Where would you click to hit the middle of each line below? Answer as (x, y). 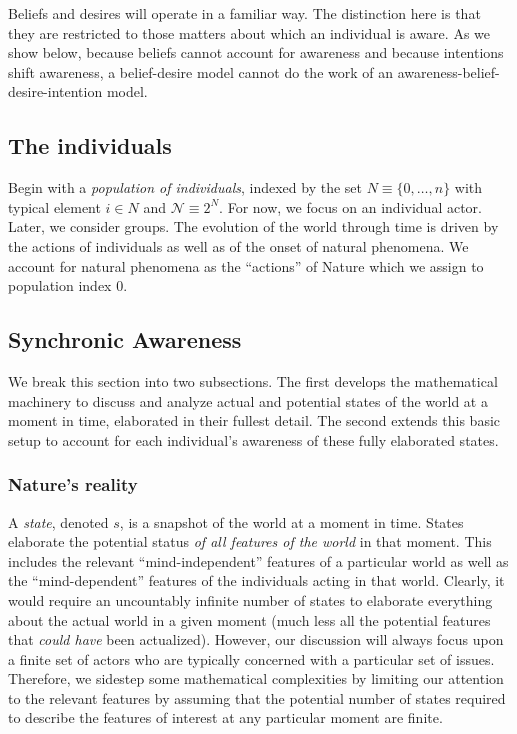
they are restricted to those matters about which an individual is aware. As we (249, 32)
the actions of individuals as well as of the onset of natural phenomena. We (238, 245)
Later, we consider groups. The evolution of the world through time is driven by (253, 226)
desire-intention (55, 91)
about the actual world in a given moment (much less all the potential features (249, 619)
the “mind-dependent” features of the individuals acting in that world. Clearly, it (256, 580)
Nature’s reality (73, 484)
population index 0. (68, 285)
